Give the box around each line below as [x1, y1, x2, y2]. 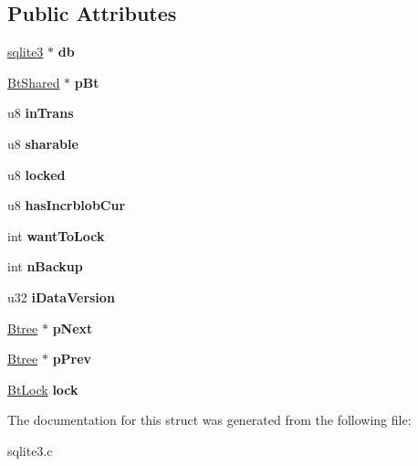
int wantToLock [7, 226, 105, 245]
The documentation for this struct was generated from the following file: [7, 410, 412, 429]
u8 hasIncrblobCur [7, 196, 126, 215]
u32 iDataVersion [7, 287, 115, 306]
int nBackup [7, 257, 83, 276]
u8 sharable [7, 133, 78, 153]
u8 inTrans [7, 103, 74, 122]
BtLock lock [7, 379, 78, 398]
